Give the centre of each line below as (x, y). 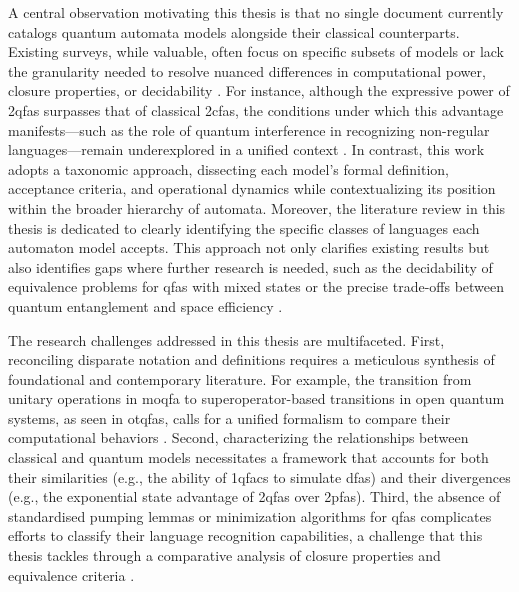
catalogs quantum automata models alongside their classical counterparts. (234, 31)
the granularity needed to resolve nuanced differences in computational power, (247, 70)
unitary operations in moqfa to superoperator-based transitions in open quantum (256, 398)
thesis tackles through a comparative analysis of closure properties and (224, 555)
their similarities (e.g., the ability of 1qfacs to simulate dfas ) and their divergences (259, 476)
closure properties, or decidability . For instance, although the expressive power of (259, 90)
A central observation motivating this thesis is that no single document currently (256, 12)
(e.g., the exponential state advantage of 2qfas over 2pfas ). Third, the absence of (254, 496)
